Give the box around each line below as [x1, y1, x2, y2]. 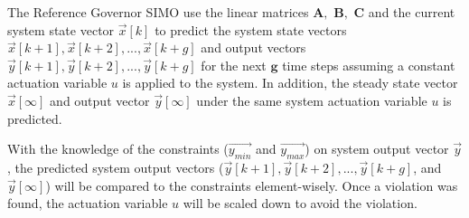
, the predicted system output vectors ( [7, 157, 224, 176]
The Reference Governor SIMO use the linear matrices [7, 3, 309, 21]
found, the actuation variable [7, 194, 168, 213]
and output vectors [201, 38, 306, 57]
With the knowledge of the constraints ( [7, 139, 229, 158]
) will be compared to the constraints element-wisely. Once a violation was [45, 175, 458, 194]
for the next [201, 55, 267, 74]
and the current [368, 3, 455, 21]
